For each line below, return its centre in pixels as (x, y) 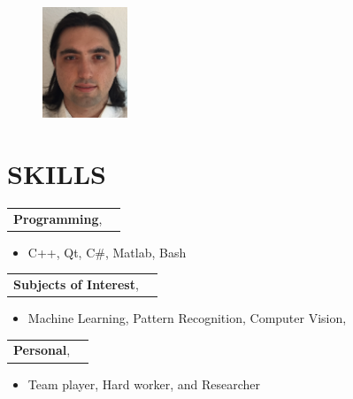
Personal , (42, 350)
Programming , (58, 218)
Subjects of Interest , (76, 284)
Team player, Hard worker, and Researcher (144, 384)
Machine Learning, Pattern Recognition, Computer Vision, (187, 318)
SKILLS (57, 173)
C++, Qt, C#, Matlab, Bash (107, 252)
